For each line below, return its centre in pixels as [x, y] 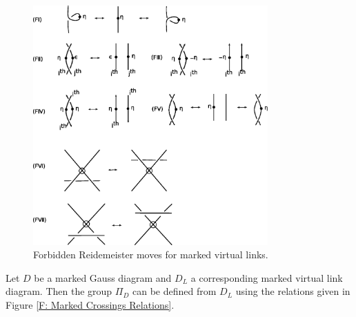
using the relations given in [293, 291]
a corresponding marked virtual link [267, 277]
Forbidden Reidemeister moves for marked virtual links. [151, 254]
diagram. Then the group [59, 291]
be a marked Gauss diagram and [103, 277]
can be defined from [174, 291]
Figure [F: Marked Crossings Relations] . [90, 304]
